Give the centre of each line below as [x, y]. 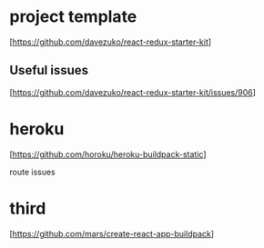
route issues [33, 172]
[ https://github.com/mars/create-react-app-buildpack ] [112, 233]
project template [73, 17]
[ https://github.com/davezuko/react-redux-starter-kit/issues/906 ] [133, 92]
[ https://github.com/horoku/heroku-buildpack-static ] [108, 154]
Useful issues [49, 70]
